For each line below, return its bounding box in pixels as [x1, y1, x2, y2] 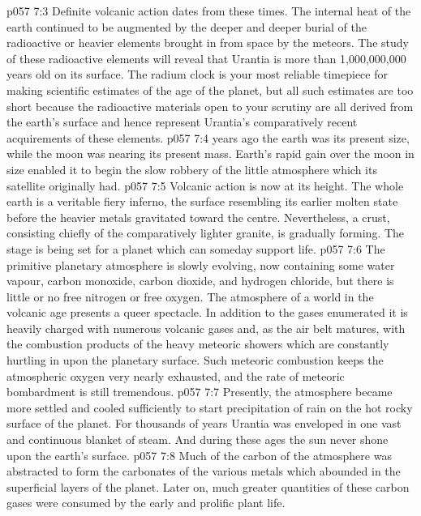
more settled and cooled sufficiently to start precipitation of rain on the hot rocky [6, 399, 413, 416]
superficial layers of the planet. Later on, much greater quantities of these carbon [6, 478, 410, 495]
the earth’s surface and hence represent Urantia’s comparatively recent [6, 113, 358, 130]
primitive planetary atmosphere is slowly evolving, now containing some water [6, 256, 395, 273]
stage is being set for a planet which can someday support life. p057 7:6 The [6, 240, 385, 257]
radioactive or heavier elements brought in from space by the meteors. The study [6, 34, 409, 51]
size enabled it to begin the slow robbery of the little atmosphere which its [6, 160, 377, 177]
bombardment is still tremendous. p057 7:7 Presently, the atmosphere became [6, 383, 393, 400]
